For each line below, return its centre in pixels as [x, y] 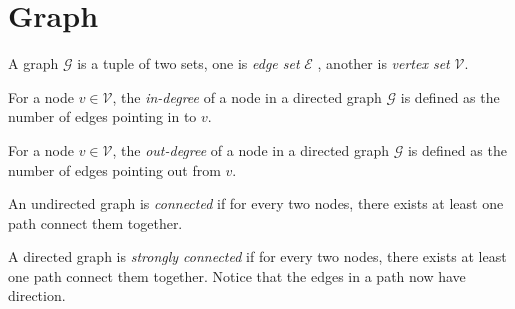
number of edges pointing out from [114, 169]
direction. [37, 295]
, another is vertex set [383, 63]
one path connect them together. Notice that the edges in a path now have [237, 275]
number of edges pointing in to [102, 116]
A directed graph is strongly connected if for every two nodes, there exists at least [257, 256]
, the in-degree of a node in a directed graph [247, 96]
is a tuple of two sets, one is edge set [188, 63]
